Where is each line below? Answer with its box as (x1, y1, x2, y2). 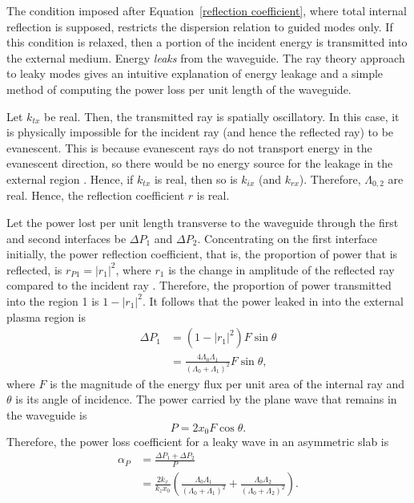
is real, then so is (154, 170, 238, 187)
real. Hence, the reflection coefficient (6, 187, 185, 204)
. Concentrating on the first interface (197, 229, 378, 246)
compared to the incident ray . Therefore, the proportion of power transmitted (6, 277, 392, 294)
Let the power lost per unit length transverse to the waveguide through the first (6, 213, 399, 230)
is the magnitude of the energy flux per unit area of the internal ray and (50, 375, 405, 391)
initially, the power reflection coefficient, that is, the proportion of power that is (6, 245, 398, 262)
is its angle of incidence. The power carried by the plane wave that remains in (15, 391, 397, 408)
